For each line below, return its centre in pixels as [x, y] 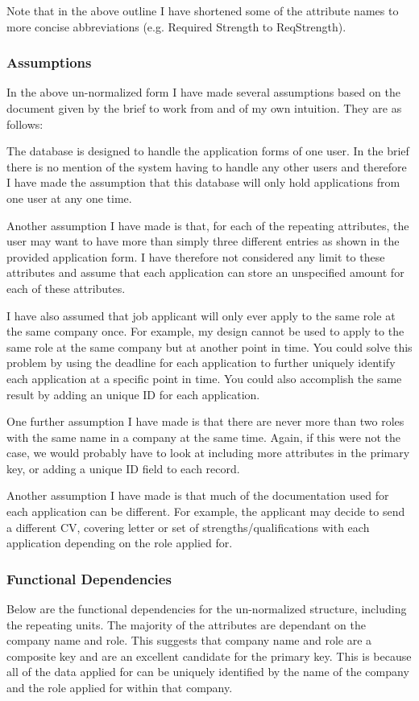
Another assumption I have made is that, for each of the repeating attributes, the [208, 225]
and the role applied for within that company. [120, 688]
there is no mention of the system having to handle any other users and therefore [207, 166]
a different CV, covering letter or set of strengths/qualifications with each [188, 527]
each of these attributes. [66, 288]
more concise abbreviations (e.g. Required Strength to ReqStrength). [176, 26]
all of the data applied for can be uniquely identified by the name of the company [208, 672]
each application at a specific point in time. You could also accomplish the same [204, 378]
